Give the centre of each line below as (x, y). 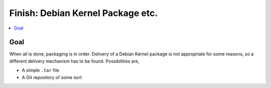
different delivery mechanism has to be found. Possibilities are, (74, 61)
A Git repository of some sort (52, 77)
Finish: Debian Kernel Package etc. (84, 13)
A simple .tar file (41, 70)
